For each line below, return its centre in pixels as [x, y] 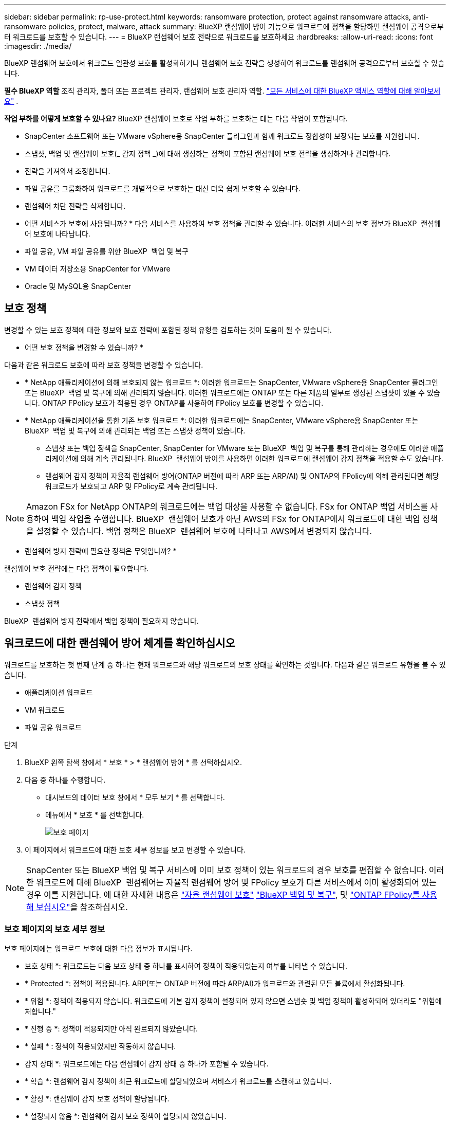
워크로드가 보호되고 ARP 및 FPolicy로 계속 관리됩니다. [132, 486]
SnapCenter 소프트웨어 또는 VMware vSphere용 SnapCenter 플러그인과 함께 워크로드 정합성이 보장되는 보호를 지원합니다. [222, 136]
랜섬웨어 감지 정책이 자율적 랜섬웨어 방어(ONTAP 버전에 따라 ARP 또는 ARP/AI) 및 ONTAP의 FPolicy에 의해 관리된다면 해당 [242, 476]
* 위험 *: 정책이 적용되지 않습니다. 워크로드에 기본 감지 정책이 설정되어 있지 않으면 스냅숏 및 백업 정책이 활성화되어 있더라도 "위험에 [233, 1001]
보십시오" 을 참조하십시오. [82, 907]
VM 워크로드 [45, 710]
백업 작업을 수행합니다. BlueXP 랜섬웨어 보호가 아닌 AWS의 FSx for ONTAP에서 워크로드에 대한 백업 [236, 519]
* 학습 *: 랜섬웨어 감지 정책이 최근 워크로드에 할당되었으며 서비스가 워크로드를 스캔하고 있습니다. [178, 1081]
